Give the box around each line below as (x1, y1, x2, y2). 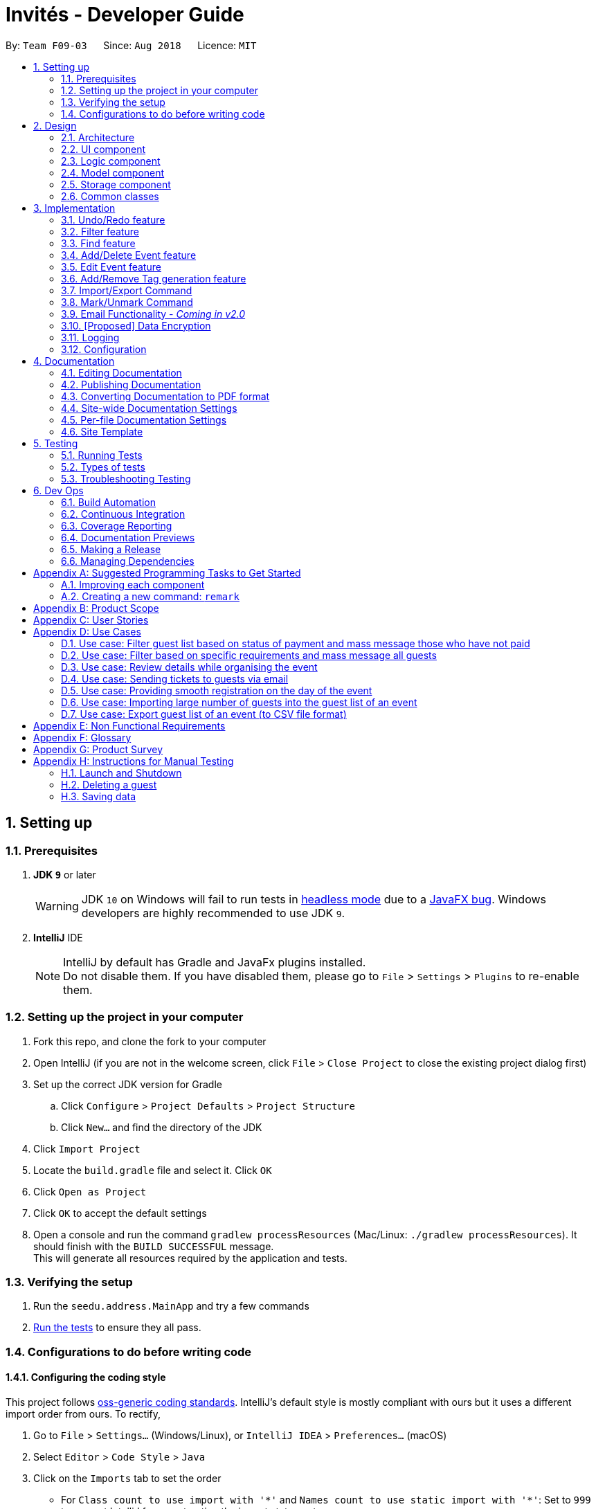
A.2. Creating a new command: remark (61, 590, 240, 602)
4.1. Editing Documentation (61, 366, 182, 379)
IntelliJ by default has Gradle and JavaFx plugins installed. (63, 955, 366, 969)
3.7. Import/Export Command (61, 284, 192, 296)
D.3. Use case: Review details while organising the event (61, 660, 318, 673)
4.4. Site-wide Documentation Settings (61, 401, 237, 414)
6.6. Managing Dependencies (61, 554, 195, 567)
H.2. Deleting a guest (61, 778, 157, 790)
